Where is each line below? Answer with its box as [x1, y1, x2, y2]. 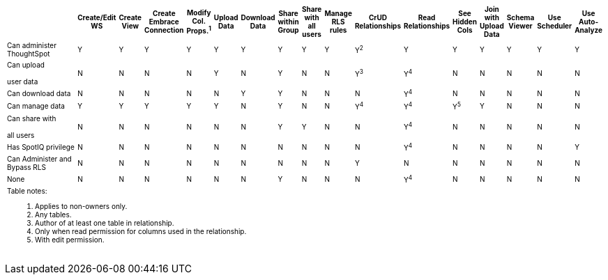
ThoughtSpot [7, 49, 50, 58]
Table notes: [7, 187, 47, 196]
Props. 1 [186, 24, 211, 36]
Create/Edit [77, 13, 116, 22]
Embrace [149, 17, 179, 26]
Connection [144, 26, 184, 34]
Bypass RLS [7, 162, 46, 171]
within [278, 17, 299, 26]
